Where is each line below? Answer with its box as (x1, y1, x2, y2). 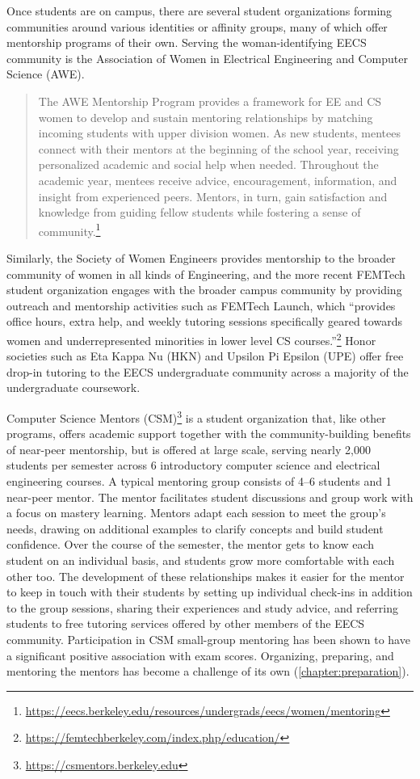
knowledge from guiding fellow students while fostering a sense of (38, 204, 361, 221)
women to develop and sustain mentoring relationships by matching (38, 108, 373, 125)
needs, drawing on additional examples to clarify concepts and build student (6, 520, 384, 537)
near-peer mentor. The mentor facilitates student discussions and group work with (6, 488, 414, 505)
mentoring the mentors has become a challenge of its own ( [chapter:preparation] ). (6, 663, 409, 680)
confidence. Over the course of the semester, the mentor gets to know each (6, 536, 374, 553)
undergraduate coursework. (6, 379, 141, 396)
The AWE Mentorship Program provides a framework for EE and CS (38, 92, 382, 109)
